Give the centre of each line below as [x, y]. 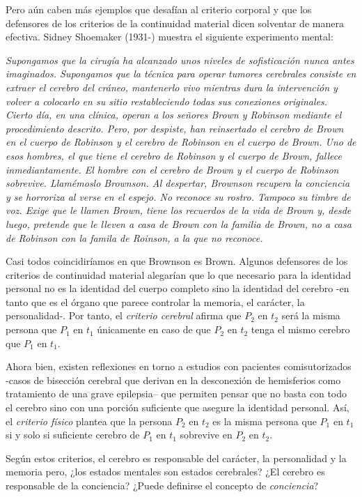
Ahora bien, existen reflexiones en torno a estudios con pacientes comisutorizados [179, 366]
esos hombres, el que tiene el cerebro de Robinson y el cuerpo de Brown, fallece [174, 155]
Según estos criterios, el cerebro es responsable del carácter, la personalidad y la [176, 458]
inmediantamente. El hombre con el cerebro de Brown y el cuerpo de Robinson [172, 169]
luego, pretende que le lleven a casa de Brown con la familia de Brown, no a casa [179, 223]
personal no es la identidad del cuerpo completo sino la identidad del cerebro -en [178, 288]
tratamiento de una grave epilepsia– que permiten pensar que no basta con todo [176, 393]
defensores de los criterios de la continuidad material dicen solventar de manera [175, 23]
